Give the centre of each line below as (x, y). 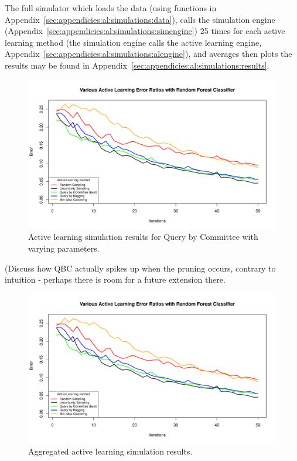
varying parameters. (64, 248)
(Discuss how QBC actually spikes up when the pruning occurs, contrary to (140, 268)
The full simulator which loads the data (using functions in (111, 8)
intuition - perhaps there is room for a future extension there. (115, 279)
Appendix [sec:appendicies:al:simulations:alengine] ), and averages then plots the (148, 54)
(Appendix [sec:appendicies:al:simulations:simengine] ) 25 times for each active (145, 31)
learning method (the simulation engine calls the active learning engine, (133, 42)
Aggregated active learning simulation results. (110, 451)
